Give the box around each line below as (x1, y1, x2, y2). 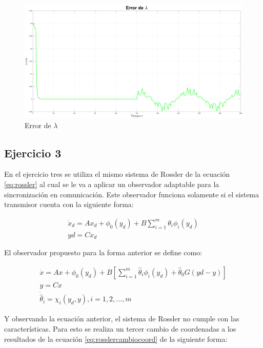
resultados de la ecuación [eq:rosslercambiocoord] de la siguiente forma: (4, 333, 228, 344)
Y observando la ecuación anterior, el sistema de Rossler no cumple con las (4, 313, 239, 324)
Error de (25, 119, 51, 130)
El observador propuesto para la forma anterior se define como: (4, 247, 203, 258)
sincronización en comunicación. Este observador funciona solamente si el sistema (4, 189, 259, 199)
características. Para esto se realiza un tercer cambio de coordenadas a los (4, 323, 236, 334)
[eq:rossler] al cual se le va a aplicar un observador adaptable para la (4, 178, 219, 189)
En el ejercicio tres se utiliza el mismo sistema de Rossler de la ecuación (4, 169, 230, 179)
